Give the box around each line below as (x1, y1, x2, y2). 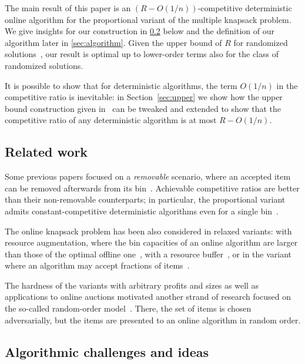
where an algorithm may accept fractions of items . (5, 259, 190, 272)
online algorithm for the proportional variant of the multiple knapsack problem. (5, 13, 291, 25)
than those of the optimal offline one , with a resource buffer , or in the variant (5, 247, 292, 260)
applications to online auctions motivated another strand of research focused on (5, 290, 291, 303)
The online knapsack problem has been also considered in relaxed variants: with (5, 224, 292, 237)
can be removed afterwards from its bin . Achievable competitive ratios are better (5, 181, 300, 194)
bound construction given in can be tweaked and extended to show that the (5, 102, 281, 114)
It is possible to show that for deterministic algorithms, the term (5, 79, 237, 91)
